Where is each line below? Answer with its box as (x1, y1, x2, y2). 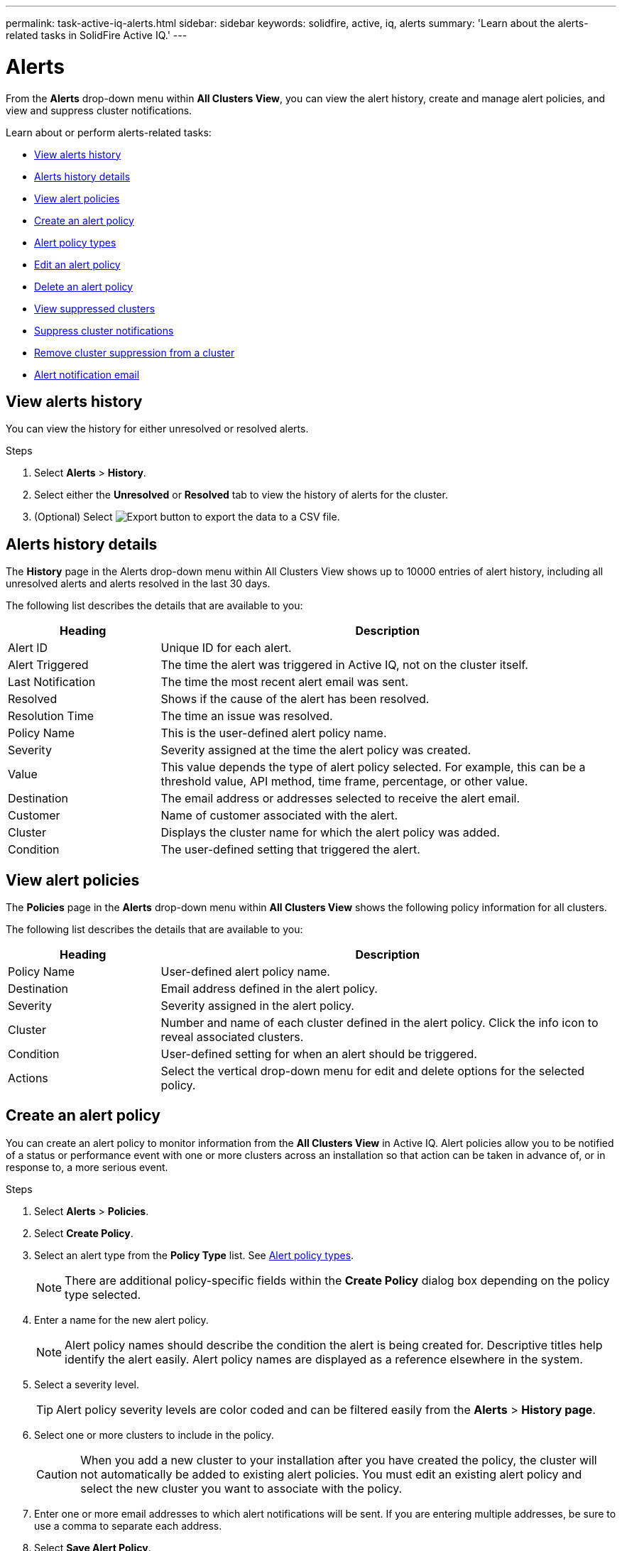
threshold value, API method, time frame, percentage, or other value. (160, 774, 528, 789)
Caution (36, 1466, 78, 1481)
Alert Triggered (8, 658, 89, 673)
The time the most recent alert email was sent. (160, 675, 408, 690)
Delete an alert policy (34, 280, 133, 293)
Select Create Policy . (34, 1226, 133, 1239)
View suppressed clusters (34, 302, 155, 315)
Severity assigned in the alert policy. (160, 998, 354, 1013)
